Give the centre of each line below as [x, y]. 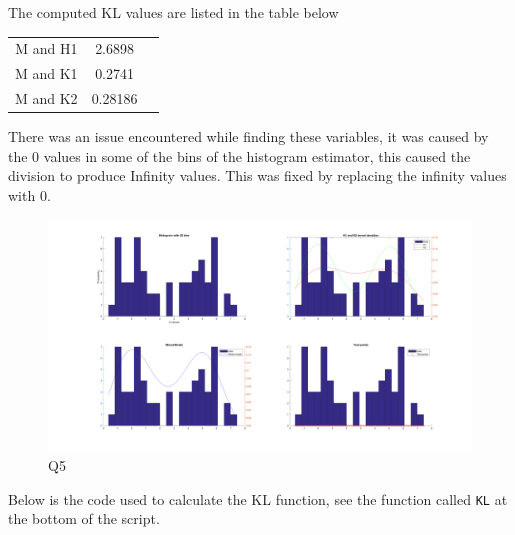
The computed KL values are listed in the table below [173, 12]
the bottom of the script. [84, 518]
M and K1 [46, 73]
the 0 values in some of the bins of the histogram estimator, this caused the [239, 155]
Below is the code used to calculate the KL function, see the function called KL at [258, 498]
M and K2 [46, 98]
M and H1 [46, 48]
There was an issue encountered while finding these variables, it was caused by [248, 136]
